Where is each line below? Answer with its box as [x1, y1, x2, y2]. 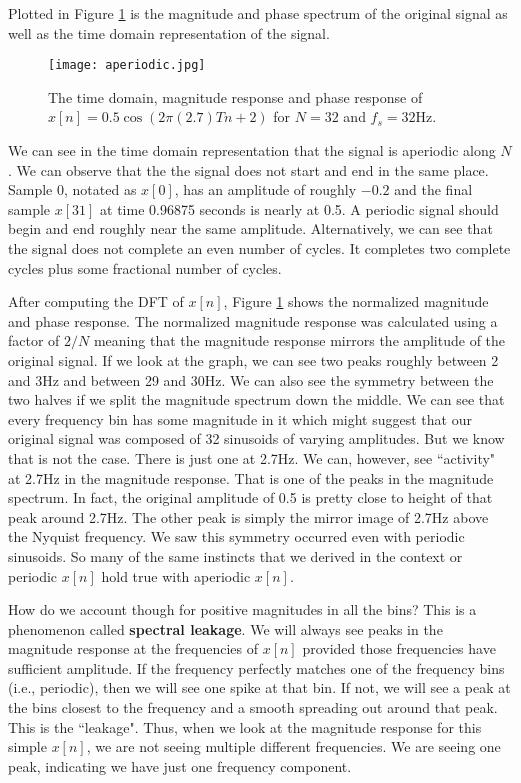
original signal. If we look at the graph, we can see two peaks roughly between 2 [8, 349, 499, 370]
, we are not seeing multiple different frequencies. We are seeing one [86, 736, 501, 757]
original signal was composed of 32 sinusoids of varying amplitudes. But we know [8, 428, 505, 449]
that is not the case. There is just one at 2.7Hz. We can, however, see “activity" [8, 447, 496, 468]
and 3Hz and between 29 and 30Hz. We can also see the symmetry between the [8, 369, 494, 390]
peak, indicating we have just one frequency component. [8, 755, 352, 776]
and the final [394, 179, 473, 200]
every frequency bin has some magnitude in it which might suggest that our [8, 408, 472, 429]
